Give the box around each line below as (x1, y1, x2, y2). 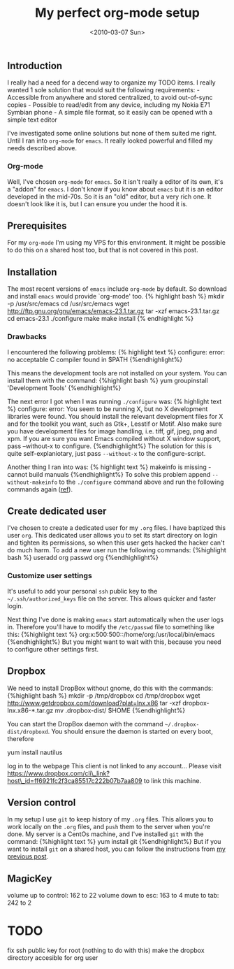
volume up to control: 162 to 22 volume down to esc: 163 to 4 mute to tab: (7, 891, 219, 900)
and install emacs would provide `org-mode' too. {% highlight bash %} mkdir (7, 292, 225, 301)
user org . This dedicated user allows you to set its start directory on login (7, 531, 218, 540)
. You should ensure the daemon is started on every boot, (47, 727, 213, 735)
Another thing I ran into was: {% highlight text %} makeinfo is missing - (7, 463, 212, 471)
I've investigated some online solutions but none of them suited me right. (7, 129, 217, 138)
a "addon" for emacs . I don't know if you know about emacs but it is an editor (7, 185, 224, 193)
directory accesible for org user (7, 954, 98, 962)
